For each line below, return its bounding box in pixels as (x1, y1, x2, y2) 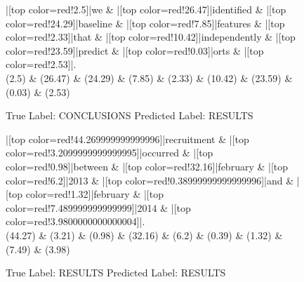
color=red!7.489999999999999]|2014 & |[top (6, 200, 191, 215)
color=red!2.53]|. (6, 57, 77, 72)
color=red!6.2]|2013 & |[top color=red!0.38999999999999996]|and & (6, 173, 294, 187)
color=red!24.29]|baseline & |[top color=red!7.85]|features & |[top (6, 15, 285, 30)
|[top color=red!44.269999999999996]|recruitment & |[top (6, 131, 249, 146)
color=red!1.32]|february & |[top (25, 187, 164, 201)
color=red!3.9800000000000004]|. (6, 214, 145, 229)
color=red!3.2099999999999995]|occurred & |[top (6, 145, 213, 160)
